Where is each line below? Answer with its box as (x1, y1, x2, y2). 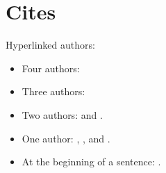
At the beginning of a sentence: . (22, 154, 161, 169)
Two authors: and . (22, 107, 103, 122)
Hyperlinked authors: (6, 38, 95, 52)
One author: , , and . (22, 131, 110, 145)
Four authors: (22, 60, 80, 75)
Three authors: (22, 84, 85, 99)
